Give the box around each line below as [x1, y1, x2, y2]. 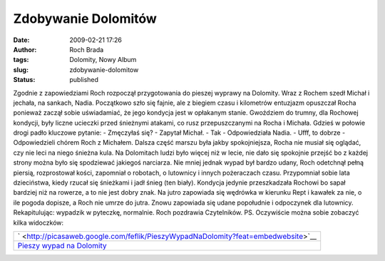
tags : [13, 56, 29, 64]
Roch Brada [69, 45, 104, 53]
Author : [13, 45, 37, 53]
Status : [13, 76, 36, 84]
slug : [13, 65, 29, 74]
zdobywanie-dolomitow [69, 65, 139, 74]
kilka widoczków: [13, 218, 64, 227]
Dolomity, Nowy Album [69, 56, 137, 64]
